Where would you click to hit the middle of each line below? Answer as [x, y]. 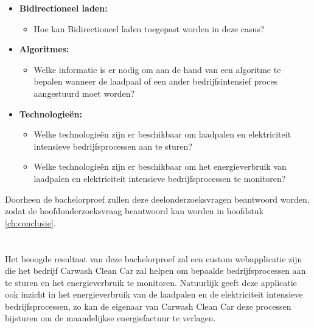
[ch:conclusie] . [30, 222]
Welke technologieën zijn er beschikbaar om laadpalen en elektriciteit [162, 134]
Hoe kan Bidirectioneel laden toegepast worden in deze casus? [149, 28]
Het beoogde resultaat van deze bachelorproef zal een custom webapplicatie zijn [154, 258]
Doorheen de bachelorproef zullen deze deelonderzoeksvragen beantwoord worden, [157, 199]
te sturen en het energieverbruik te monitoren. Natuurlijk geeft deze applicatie [151, 282]
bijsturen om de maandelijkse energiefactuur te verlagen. [110, 318]
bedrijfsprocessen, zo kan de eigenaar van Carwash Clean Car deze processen [148, 306]
